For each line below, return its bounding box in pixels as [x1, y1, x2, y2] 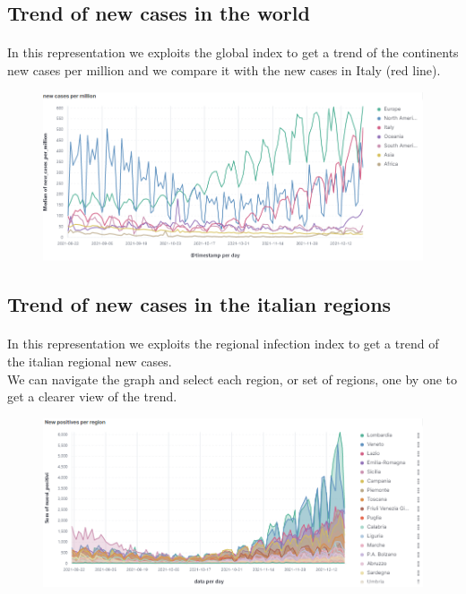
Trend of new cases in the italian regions [7, 290, 392, 318]
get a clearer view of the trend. [7, 387, 177, 406]
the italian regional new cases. [7, 351, 172, 370]
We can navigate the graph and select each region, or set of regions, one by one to [7, 369, 458, 388]
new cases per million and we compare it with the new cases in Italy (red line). [7, 60, 441, 79]
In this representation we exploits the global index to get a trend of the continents [7, 43, 459, 62]
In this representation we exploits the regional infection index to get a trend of [7, 334, 439, 353]
